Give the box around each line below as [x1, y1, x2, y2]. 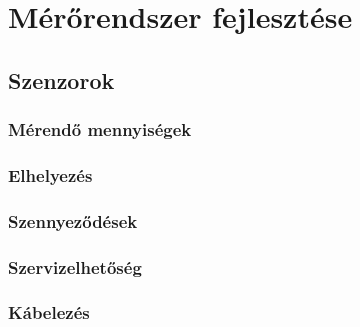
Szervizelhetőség [8, 254, 142, 279]
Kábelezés [8, 300, 90, 325]
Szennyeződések [8, 208, 138, 233]
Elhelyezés [8, 162, 93, 187]
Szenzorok [8, 64, 115, 95]
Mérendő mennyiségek [8, 117, 192, 142]
